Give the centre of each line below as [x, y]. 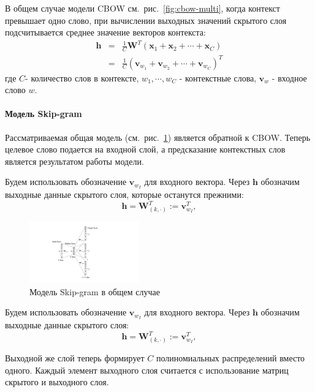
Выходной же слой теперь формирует [75, 358]
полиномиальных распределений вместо [230, 358]
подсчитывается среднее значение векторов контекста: [105, 32]
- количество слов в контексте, [82, 77]
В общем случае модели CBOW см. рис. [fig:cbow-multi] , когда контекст [142, 8]
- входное [289, 77]
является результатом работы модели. [74, 161]
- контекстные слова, [218, 77]
